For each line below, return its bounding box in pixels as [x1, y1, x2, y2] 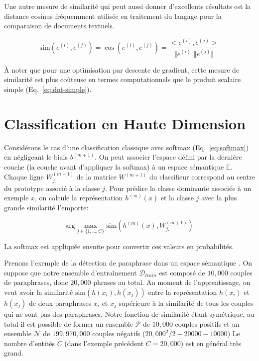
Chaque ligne [4, 172, 44, 182]
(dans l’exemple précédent [64, 338, 144, 348]
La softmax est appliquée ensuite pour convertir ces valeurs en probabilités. [4, 241, 234, 251]
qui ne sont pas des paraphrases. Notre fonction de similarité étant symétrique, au [4, 308, 255, 319]
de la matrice [76, 172, 117, 182]
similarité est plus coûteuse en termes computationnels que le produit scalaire [4, 74, 241, 85]
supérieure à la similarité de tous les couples [119, 297, 254, 308]
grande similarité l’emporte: [4, 202, 89, 212]
